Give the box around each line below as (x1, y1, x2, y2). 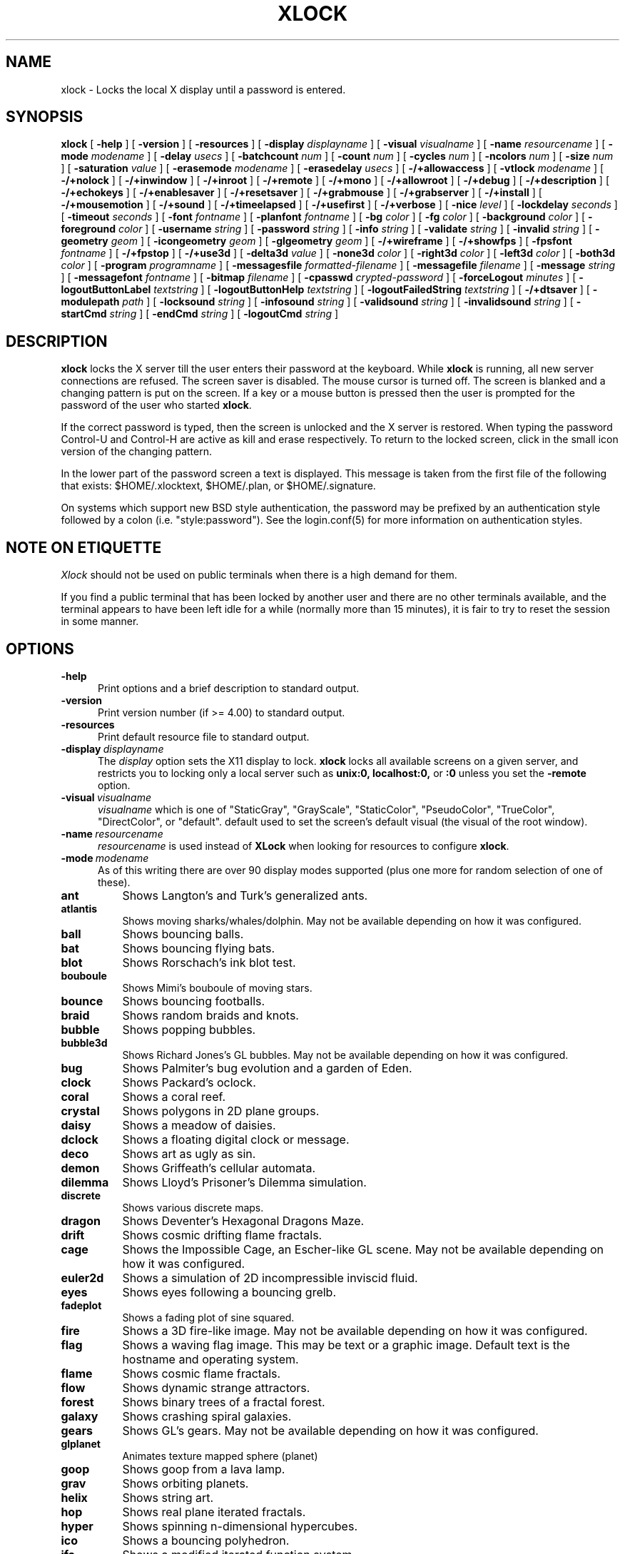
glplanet (61, 1437, 101, 1450)
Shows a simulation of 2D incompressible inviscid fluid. (122, 1270, 418, 1285)
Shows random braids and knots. (122, 1007, 299, 1022)
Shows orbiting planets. (122, 1476, 249, 1490)
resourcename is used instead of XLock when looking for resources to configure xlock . (98, 839, 509, 852)
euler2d (61, 1270, 104, 1285)
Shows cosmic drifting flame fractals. (122, 1227, 322, 1242)
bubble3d (61, 1036, 108, 1049)
